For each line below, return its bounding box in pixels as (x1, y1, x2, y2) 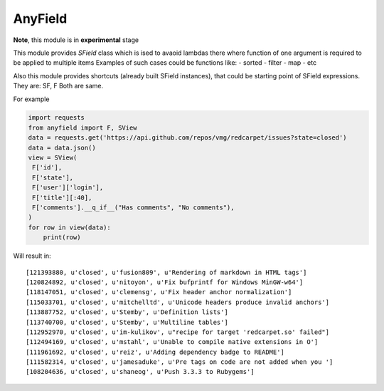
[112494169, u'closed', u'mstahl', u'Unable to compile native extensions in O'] (26, 338, 319, 346)
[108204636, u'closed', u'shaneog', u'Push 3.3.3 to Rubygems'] (26, 367, 255, 376)
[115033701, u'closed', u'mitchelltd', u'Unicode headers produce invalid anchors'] (26, 298, 330, 306)
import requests (28, 114, 85, 122)
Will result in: (13, 251, 51, 260)
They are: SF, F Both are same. (13, 82, 103, 90)
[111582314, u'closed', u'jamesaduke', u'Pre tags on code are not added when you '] (26, 358, 334, 366)
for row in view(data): (28, 223, 112, 231)
